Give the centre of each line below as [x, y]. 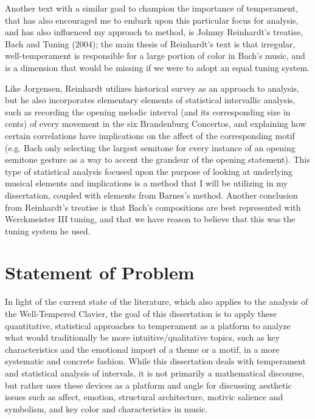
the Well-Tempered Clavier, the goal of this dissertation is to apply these [141, 313]
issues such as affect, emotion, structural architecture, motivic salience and [144, 397]
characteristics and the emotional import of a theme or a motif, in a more [142, 349]
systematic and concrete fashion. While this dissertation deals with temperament [155, 361]
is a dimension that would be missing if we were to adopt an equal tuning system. [157, 67]
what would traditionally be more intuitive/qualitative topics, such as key [142, 337]
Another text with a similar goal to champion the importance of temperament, [152, 8]
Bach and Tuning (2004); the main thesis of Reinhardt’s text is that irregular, [150, 43]
